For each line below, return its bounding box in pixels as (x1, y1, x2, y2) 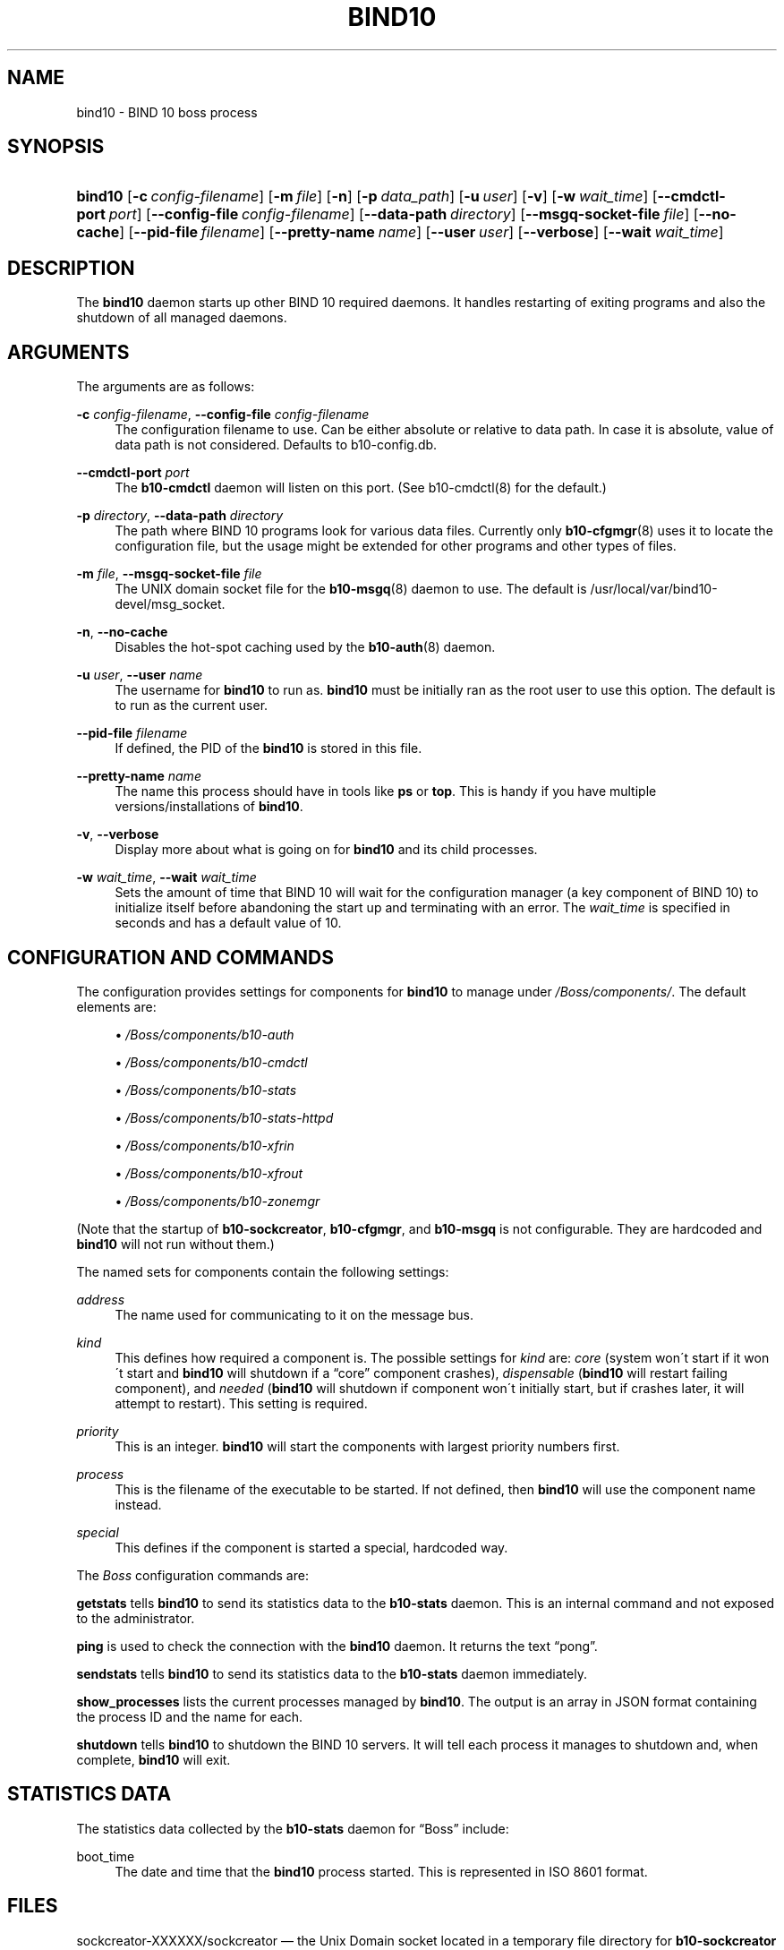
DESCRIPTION (7, 256, 135, 279)
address (76, 1291, 125, 1307)
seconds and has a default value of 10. (115, 915, 342, 931)
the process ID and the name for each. (76, 1708, 303, 1724)
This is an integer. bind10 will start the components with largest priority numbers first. (115, 1438, 620, 1454)
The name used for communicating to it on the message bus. (115, 1306, 473, 1322)
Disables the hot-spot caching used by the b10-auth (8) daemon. (115, 639, 496, 655)
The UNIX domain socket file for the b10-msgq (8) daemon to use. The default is (115, 581, 587, 597)
